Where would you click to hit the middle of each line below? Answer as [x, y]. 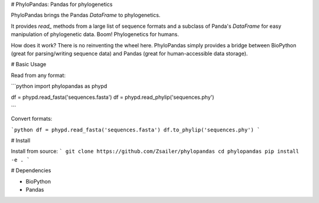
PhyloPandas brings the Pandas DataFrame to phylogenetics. [86, 15]
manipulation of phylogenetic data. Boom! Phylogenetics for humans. [95, 34]
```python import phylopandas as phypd [59, 86]
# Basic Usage [29, 65]
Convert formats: [32, 119]
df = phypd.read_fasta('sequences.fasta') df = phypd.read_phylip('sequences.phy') [113, 97]
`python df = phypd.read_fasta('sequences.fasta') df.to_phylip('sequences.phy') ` [136, 130]
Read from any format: [38, 75]
